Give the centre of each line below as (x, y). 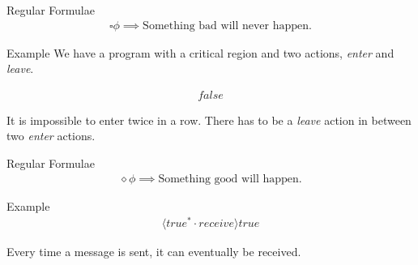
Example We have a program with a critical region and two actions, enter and (200, 52)
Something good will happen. (230, 179)
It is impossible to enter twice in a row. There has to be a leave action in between (209, 120)
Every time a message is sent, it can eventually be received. (154, 252)
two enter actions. (51, 136)
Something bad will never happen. (227, 26)
